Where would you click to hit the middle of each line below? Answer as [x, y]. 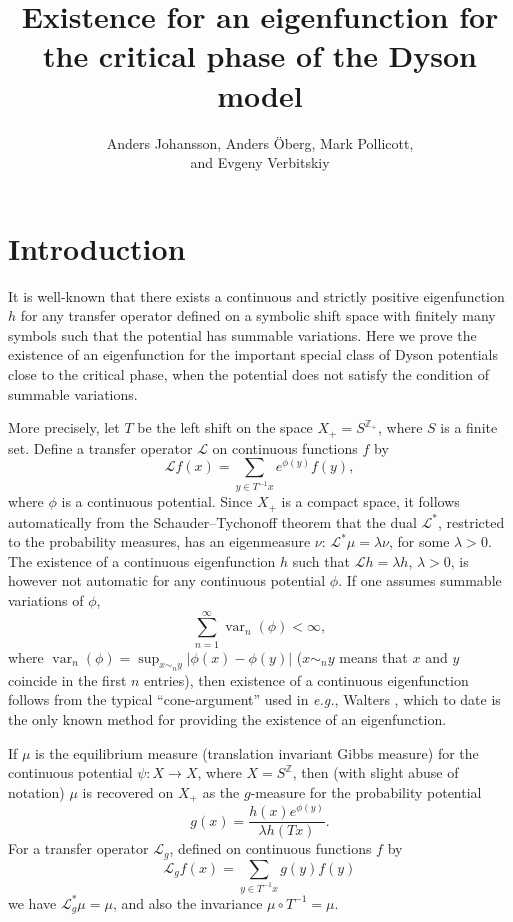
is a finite [469, 427]
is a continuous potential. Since [157, 501]
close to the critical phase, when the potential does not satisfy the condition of [249, 374]
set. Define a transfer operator [100, 447]
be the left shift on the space [225, 427]
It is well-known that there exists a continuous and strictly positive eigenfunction [256, 295]
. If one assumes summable [420, 580]
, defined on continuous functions [270, 848]
